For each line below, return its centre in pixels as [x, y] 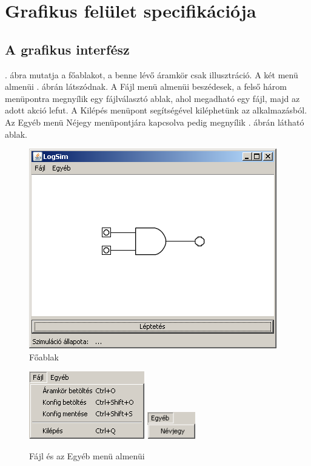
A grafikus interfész [67, 49]
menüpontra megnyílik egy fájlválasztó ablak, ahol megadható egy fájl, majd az [152, 98]
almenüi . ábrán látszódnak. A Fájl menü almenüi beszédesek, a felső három [146, 86]
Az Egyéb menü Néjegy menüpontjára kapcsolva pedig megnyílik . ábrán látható [155, 122]
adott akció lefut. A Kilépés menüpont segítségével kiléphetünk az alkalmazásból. [156, 110]
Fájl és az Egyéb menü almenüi [87, 455]
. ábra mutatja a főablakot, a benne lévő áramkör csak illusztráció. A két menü [152, 74]
